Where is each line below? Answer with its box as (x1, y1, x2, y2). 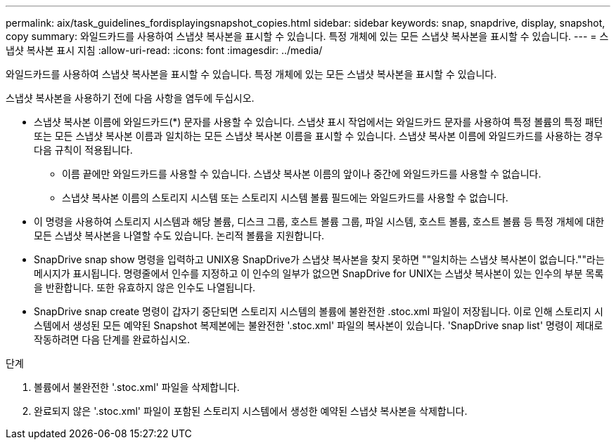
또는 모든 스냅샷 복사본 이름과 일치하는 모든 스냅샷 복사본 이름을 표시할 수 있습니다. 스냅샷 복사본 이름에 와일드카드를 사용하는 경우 (34, 130, 603, 142)
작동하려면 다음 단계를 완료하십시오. (34, 333, 190, 345)
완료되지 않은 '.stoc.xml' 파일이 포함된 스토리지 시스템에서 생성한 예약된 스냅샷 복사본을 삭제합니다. (34, 405, 468, 417)
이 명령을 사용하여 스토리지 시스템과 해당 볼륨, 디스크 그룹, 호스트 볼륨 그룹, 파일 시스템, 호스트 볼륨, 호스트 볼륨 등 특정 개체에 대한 (34, 215, 605, 227)
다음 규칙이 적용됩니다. (34, 144, 133, 156)
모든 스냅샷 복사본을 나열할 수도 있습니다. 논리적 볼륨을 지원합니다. (34, 230, 325, 241)
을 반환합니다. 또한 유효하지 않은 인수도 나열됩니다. (34, 281, 256, 293)
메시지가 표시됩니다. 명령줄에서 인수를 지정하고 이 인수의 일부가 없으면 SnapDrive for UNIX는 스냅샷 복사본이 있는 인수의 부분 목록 (34, 267, 604, 279)
